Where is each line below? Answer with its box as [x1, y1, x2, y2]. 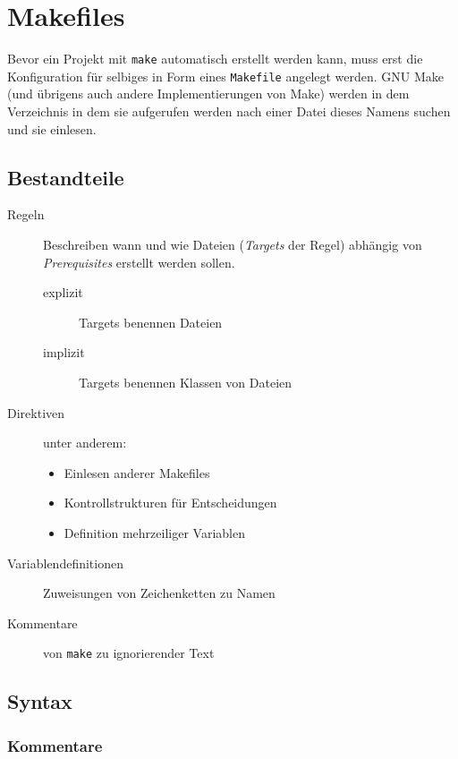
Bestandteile [7, 163, 124, 191]
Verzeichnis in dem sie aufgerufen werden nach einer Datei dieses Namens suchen [7, 102, 451, 121]
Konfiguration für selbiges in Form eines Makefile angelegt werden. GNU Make [7, 66, 445, 85]
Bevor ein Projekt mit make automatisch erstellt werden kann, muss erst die [7, 49, 423, 68]
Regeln [7, 205, 45, 224]
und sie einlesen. [7, 119, 97, 138]
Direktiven [7, 403, 65, 422]
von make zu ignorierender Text [43, 644, 215, 662]
